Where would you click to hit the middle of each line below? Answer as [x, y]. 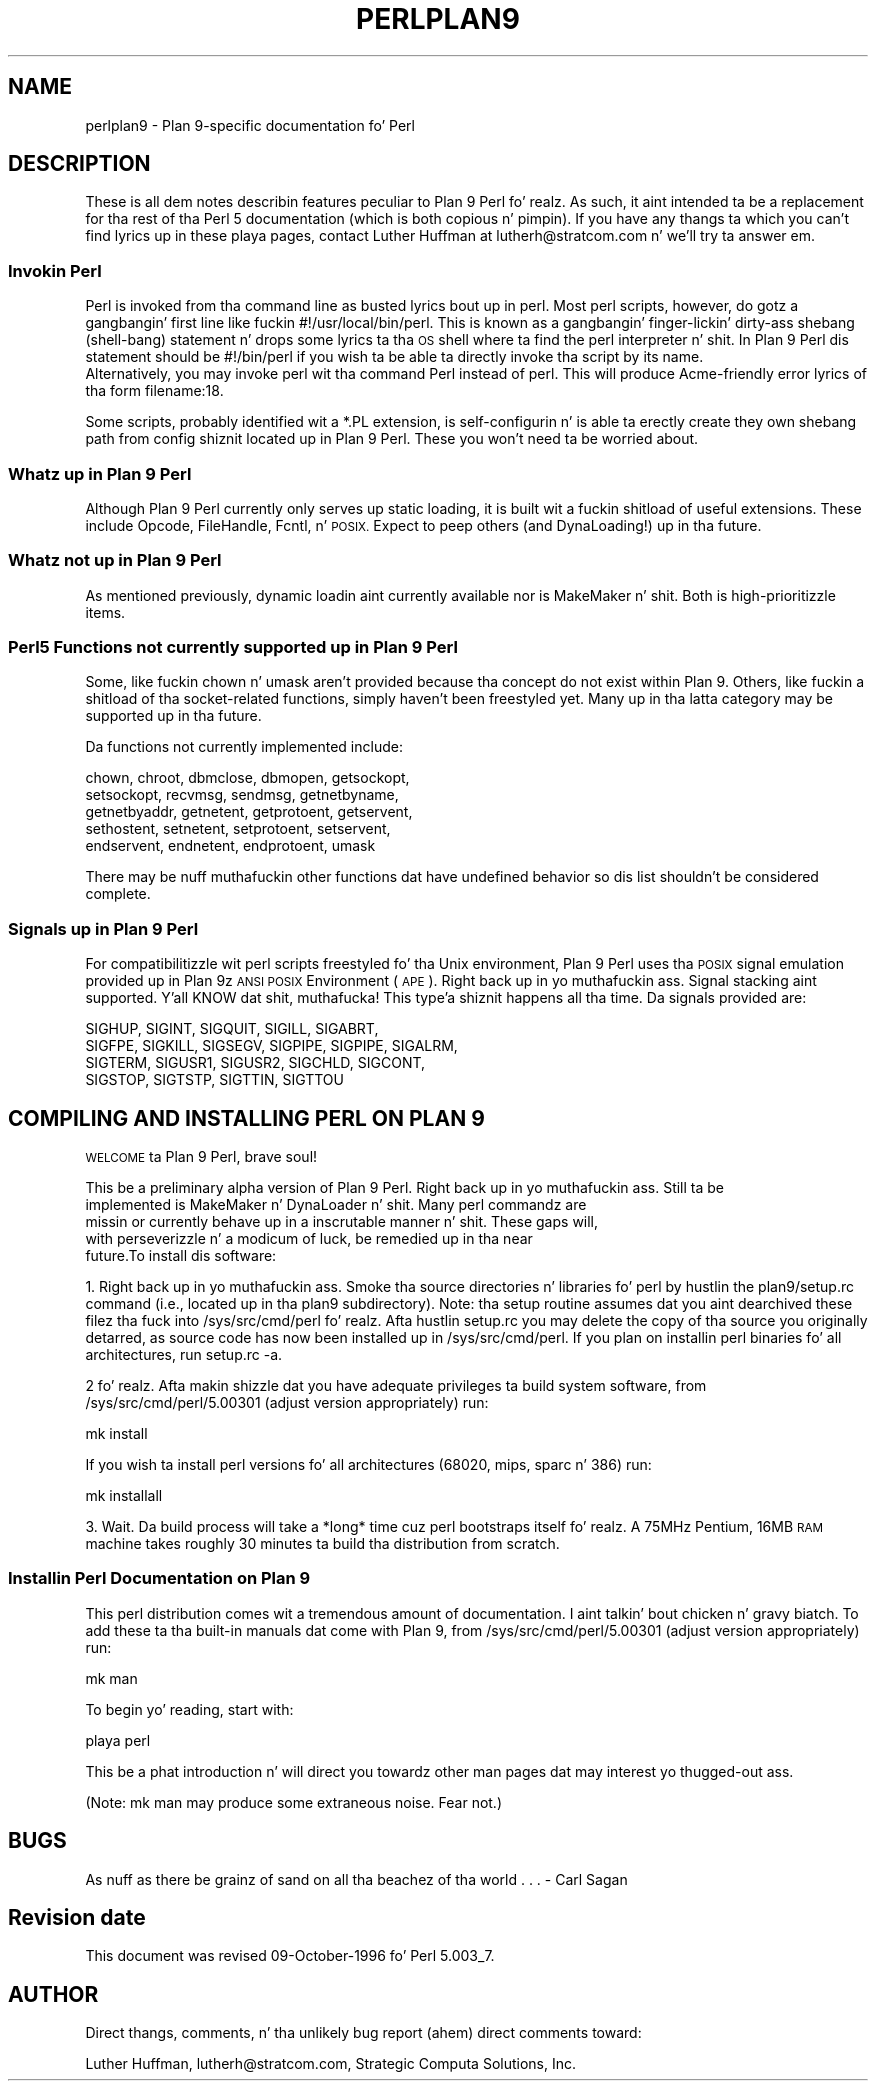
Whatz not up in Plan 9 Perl [115, 560]
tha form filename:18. [154, 391]
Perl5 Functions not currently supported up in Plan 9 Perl [233, 647]
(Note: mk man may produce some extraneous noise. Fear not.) [294, 1802]
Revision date [77, 1918]
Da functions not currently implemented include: [244, 747]
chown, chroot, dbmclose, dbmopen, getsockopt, [247, 778]
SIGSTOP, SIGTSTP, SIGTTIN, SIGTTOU [214, 1080]
